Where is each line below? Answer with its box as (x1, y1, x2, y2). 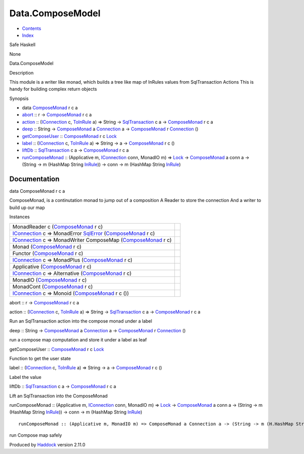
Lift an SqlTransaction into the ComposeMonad (9, 393, 108, 399)
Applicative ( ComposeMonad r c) (12, 263, 92, 270)
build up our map (9, 204, 45, 211)
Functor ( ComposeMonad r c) (12, 250, 84, 257)
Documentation (9, 175, 60, 183)
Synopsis (9, 95, 29, 101)
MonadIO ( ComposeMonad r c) (12, 276, 87, 284)
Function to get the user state (9, 356, 71, 361)
